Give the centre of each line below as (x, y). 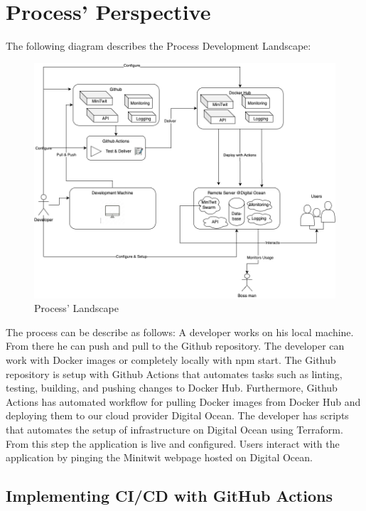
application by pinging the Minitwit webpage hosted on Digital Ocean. (159, 457)
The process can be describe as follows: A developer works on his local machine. (180, 332)
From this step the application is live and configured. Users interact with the (173, 443)
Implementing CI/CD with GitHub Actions (169, 496)
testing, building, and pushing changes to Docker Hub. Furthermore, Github (172, 388)
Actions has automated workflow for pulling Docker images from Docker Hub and (183, 401)
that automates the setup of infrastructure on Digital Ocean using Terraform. (174, 429)
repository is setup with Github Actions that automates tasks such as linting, (174, 373)
